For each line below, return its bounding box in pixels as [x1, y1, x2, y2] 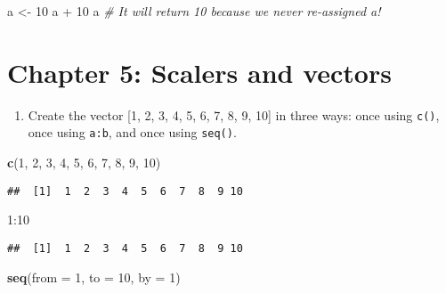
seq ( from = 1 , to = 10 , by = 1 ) [7, 267, 181, 286]
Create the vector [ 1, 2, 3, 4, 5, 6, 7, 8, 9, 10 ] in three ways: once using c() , [28, 105, 440, 124]
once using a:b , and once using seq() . [28, 123, 237, 142]
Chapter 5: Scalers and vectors [7, 53, 392, 90]
